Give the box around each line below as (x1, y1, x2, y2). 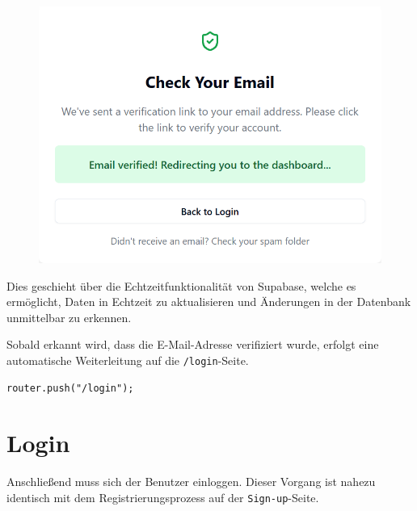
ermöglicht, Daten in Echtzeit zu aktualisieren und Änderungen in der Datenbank (6, 293, 411, 310)
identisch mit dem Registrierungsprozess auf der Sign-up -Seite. (6, 488, 319, 505)
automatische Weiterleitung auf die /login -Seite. (6, 351, 249, 368)
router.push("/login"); (6, 382, 134, 394)
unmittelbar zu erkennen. (6, 308, 132, 325)
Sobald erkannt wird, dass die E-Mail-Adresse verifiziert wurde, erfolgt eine (6, 336, 379, 353)
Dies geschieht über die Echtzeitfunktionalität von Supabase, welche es (6, 277, 356, 294)
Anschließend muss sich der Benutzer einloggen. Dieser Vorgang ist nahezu (6, 473, 376, 490)
